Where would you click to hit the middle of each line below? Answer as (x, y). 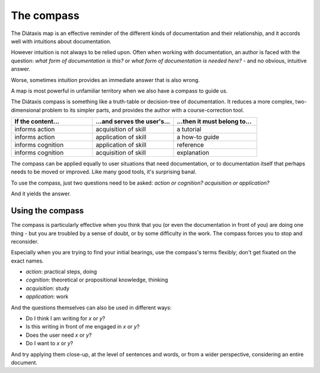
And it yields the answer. (41, 194)
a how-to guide (198, 137)
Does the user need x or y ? (59, 335)
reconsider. (25, 241)
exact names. (27, 261)
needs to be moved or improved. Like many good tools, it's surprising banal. (104, 172)
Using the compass (47, 211)
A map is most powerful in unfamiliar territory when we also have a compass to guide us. (119, 91)
